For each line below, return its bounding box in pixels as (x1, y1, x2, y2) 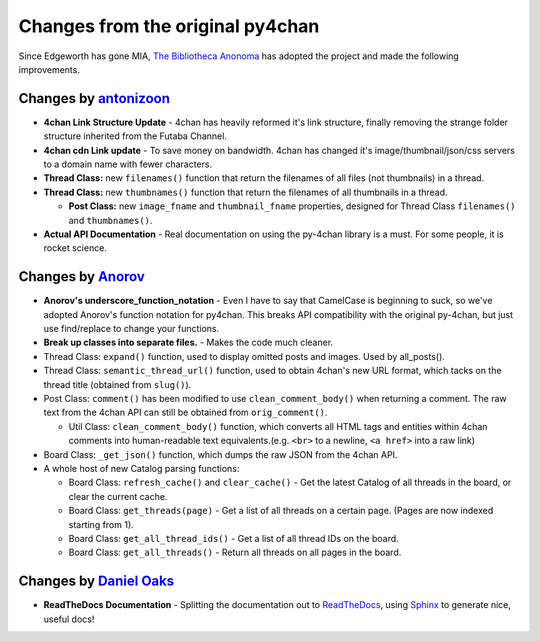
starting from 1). (68, 518, 134, 530)
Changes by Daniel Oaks (18, 573, 175, 590)
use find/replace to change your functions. (43, 323, 220, 335)
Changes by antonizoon (18, 90, 170, 107)
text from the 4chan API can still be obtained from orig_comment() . (43, 406, 328, 419)
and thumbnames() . (68, 214, 153, 226)
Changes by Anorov (18, 268, 145, 285)
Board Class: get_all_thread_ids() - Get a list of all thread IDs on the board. (68, 532, 399, 544)
